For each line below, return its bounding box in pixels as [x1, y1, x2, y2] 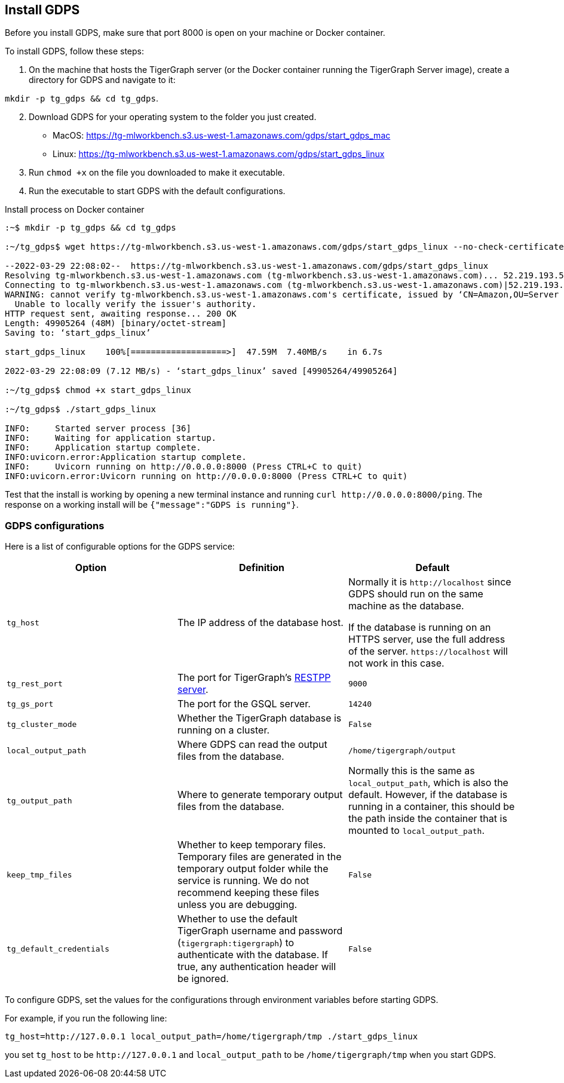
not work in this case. [348, 657, 445, 670]
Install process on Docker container [5, 204, 145, 215]
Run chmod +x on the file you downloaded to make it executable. [29, 167, 285, 178]
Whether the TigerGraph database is [177, 712, 342, 725]
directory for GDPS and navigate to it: [29, 75, 176, 85]
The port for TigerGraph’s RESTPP [177, 671, 331, 684]
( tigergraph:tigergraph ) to [177, 937, 295, 949]
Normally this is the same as [348, 765, 475, 777]
